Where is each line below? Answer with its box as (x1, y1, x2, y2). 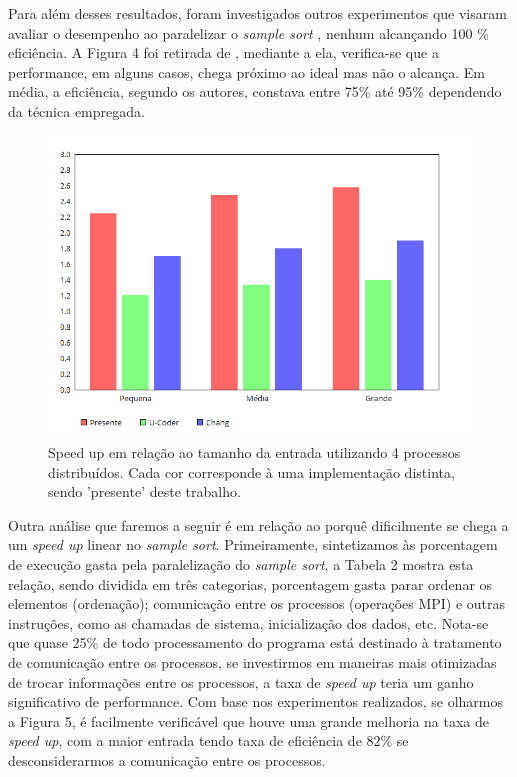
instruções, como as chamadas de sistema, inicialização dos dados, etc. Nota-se (8, 612, 489, 633)
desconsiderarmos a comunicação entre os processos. (8, 749, 326, 770)
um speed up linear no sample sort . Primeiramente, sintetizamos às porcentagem (8, 534, 498, 555)
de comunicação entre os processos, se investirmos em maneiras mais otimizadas (8, 651, 497, 672)
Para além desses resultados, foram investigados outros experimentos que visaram (8, 3, 507, 23)
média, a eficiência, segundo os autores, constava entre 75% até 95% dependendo (8, 81, 502, 102)
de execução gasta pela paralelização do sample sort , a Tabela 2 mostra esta (8, 553, 474, 574)
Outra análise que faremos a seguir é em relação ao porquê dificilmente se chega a (8, 514, 509, 535)
